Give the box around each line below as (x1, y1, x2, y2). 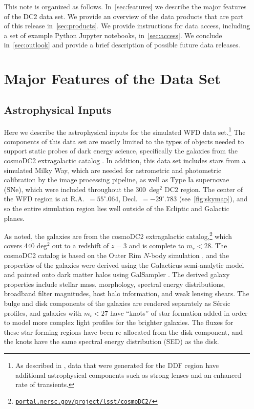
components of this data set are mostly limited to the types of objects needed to (4, 136, 244, 146)
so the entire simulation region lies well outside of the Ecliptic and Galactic (4, 203, 230, 213)
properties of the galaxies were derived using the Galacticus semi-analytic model (4, 259, 244, 270)
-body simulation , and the (148, 250, 229, 260)
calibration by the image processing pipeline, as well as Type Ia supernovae (4, 174, 229, 185)
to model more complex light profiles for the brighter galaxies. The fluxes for (4, 317, 233, 327)
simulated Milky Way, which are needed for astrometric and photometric (4, 165, 221, 175)
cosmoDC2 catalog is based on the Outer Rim (4, 250, 142, 260)
